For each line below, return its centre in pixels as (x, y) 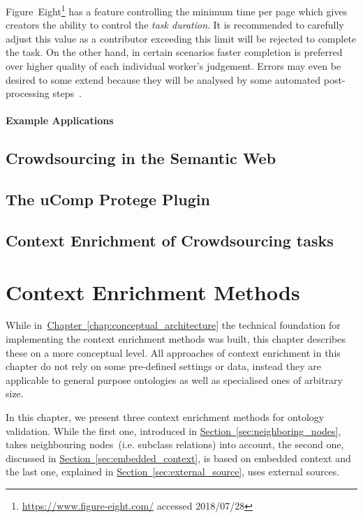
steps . (67, 93)
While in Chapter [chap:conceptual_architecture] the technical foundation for (173, 325)
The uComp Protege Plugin (108, 199)
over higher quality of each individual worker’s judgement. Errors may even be (173, 66)
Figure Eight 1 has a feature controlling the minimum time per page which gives (177, 10)
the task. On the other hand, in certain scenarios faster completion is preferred (174, 52)
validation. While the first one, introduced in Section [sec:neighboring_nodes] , (173, 430)
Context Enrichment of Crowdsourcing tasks (170, 240)
